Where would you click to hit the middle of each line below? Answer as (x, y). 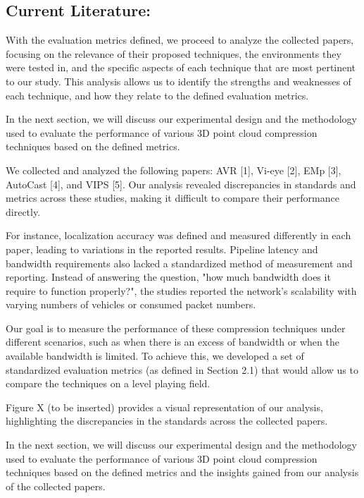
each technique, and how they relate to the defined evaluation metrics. (157, 95)
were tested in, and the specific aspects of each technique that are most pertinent (181, 67)
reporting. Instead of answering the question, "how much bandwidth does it (168, 277)
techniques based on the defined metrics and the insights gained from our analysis (182, 472)
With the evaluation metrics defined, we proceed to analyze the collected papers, (180, 40)
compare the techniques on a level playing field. (108, 383)
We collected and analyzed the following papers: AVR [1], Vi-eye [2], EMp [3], (174, 170)
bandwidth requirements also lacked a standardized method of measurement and (179, 263)
